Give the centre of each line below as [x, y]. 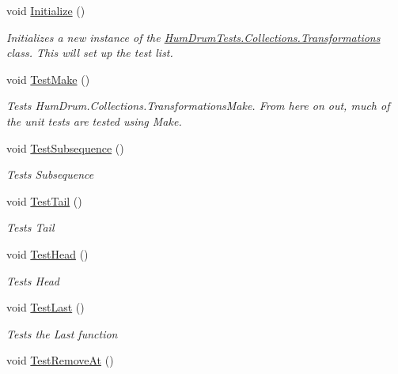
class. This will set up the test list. [90, 53]
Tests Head [33, 280]
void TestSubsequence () [65, 147]
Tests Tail [30, 227]
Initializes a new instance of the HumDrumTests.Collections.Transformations [193, 37]
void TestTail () [44, 200]
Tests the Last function [62, 333]
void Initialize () [46, 10]
